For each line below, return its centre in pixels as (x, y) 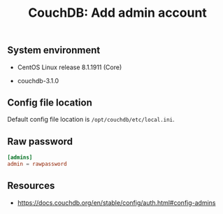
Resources (31, 186)
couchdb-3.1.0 (38, 80)
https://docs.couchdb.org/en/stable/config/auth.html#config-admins (116, 202)
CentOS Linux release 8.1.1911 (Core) (70, 67)
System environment (54, 50)
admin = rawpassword (37, 164)
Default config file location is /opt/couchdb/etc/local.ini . (91, 120)
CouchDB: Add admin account (117, 13)
